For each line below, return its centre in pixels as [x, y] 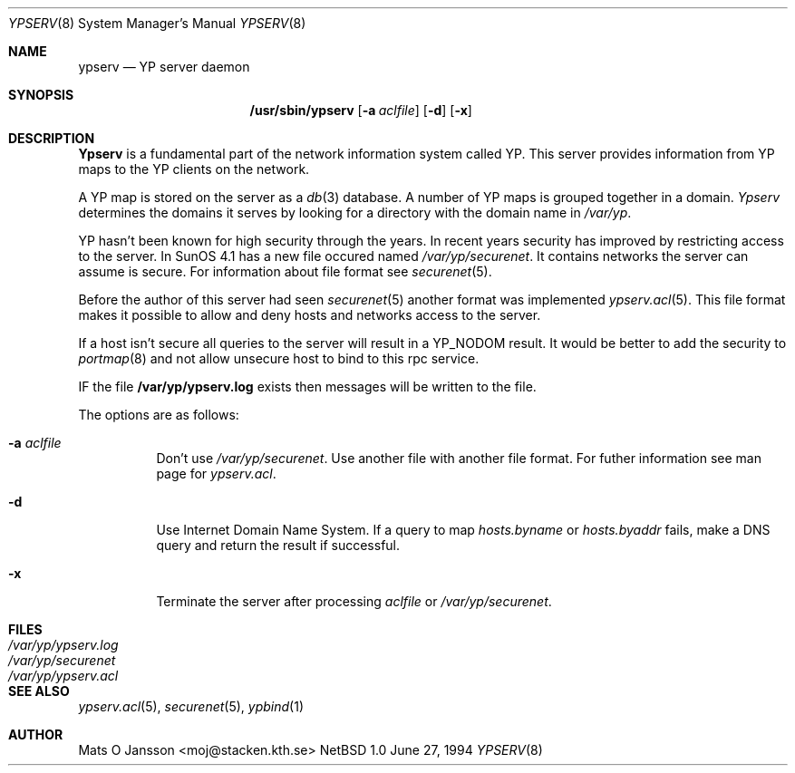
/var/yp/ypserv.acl [63, 676]
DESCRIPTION [52, 138]
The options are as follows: [159, 415]
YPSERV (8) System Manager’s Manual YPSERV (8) [157, 23]
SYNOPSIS [41, 95]
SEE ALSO [39, 691]
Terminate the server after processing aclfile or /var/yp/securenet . [354, 601]
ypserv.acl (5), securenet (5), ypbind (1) [191, 706]
